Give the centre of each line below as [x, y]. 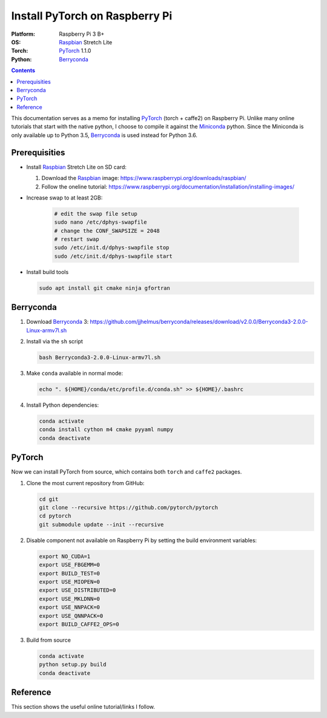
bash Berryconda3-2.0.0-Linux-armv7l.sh [100, 357]
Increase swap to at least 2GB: [64, 198]
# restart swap [77, 239]
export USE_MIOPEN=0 [69, 582]
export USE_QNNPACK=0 [71, 616]
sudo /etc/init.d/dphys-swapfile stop [112, 248]
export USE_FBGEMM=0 [69, 565]
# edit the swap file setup [96, 213]
